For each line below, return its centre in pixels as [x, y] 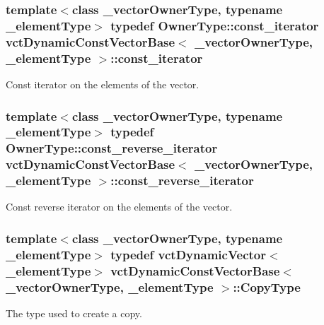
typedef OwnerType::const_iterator [215, 25]
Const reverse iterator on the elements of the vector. [119, 207]
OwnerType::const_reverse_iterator [112, 148]
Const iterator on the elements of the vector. [103, 84]
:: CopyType [267, 286]
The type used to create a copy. [74, 313]
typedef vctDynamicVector [188, 254]
